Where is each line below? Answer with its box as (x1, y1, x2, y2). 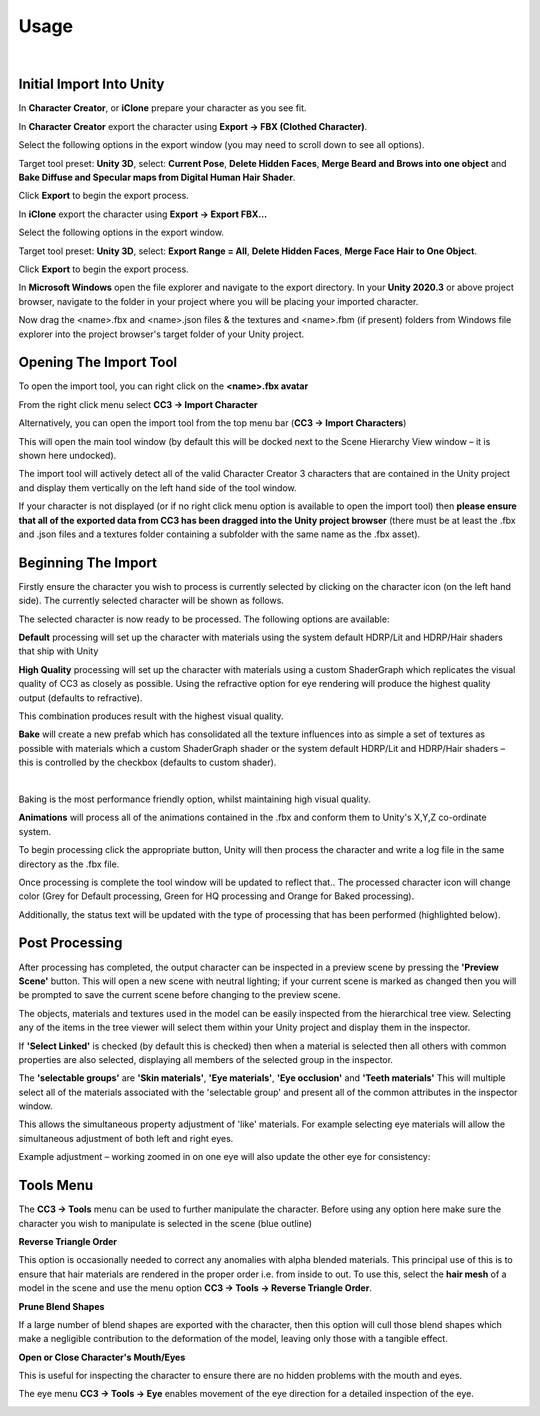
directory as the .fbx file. (18, 858, 120, 870)
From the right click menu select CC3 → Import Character (18, 398, 258, 410)
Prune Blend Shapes (18, 1300, 105, 1312)
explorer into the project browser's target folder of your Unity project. (18, 328, 305, 340)
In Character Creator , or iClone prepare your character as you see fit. (18, 102, 307, 114)
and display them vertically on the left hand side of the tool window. (18, 481, 297, 494)
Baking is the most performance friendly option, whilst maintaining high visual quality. (18, 793, 372, 805)
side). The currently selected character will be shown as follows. (18, 595, 285, 607)
